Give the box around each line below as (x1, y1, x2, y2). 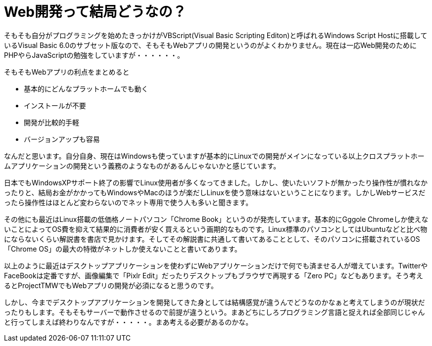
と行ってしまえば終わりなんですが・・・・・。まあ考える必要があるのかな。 (4, 317, 253, 326)
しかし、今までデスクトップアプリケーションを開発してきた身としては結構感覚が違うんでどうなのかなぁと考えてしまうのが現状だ (4, 298, 425, 306)
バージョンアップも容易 (24, 134, 100, 143)
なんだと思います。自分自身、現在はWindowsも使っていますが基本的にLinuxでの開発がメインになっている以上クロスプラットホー (4, 151, 425, 160)
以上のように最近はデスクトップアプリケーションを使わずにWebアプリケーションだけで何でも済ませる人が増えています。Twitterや (4, 261, 428, 270)
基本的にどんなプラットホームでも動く (24, 84, 148, 93)
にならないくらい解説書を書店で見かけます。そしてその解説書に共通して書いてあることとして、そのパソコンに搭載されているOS (4, 234, 420, 243)
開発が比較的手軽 (24, 118, 79, 127)
